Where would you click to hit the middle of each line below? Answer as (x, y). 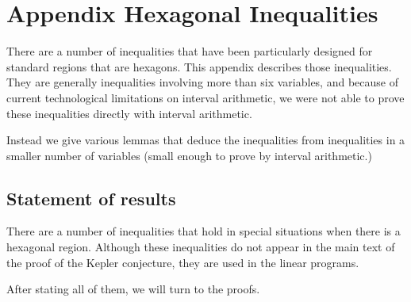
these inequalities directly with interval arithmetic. (129, 113)
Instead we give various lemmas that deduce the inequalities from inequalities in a (206, 140)
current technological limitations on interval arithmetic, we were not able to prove (205, 97)
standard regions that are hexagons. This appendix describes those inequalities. (199, 66)
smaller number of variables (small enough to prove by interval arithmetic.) (189, 155)
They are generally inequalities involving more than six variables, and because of (202, 82)
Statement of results (91, 198)
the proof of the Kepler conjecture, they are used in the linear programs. (183, 262)
